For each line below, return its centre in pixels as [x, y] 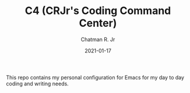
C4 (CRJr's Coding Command [98, 11]
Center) [98, 23]
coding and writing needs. [37, 84]
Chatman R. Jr [98, 39]
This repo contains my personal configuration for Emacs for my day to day [95, 77]
